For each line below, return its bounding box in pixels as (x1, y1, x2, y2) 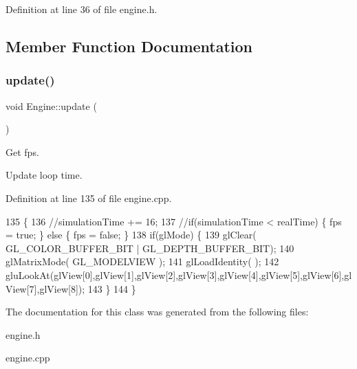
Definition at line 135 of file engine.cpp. (6, 190, 172, 205)
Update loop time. (6, 168, 83, 182)
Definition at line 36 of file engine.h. (6, 2, 158, 16)
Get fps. (6, 144, 39, 159)
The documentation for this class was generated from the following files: (6, 304, 309, 319)
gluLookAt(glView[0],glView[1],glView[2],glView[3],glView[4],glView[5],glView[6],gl (6, 267, 352, 282)
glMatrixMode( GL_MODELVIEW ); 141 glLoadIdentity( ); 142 (6, 254, 279, 269)
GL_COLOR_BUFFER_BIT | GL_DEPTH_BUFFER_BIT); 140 (6, 241, 294, 255)
